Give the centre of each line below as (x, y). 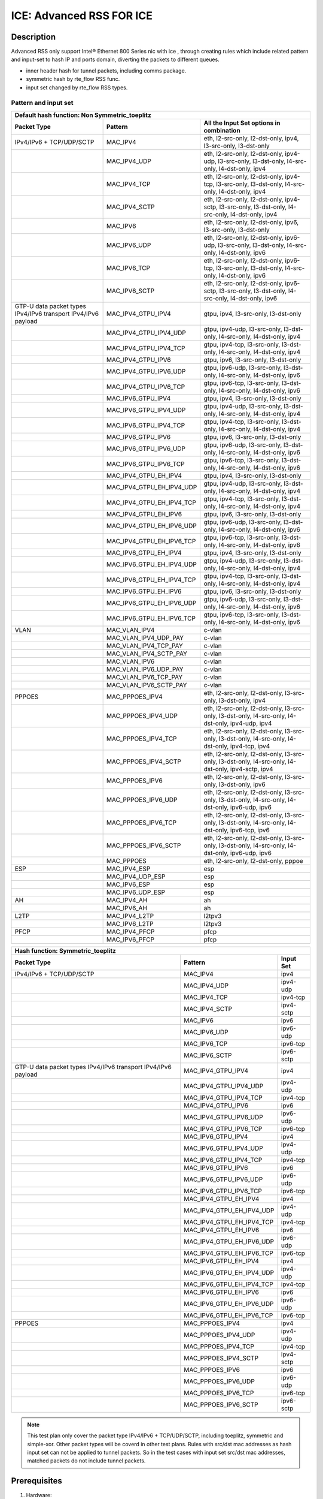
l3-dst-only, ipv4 (242, 700)
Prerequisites (36, 1481)
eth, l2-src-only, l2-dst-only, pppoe (253, 860)
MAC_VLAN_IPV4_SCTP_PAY (147, 654)
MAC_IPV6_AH (127, 908)
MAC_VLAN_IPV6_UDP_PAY (145, 669)
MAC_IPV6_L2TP (130, 923)
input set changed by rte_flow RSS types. (77, 88)
